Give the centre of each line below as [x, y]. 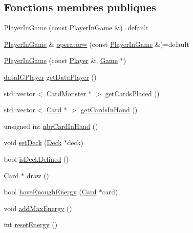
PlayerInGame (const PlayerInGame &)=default [76, 28]
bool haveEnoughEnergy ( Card [50, 192]
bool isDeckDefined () [36, 159]
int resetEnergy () [31, 224]
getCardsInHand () [109, 110]
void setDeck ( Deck [33, 142]
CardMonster [66, 93]
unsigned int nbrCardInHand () [51, 126]
